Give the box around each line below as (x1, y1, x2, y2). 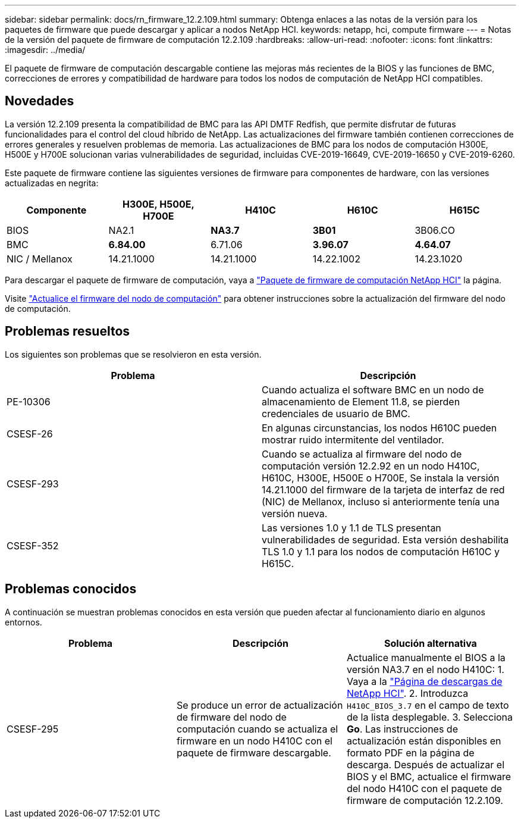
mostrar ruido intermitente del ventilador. (262, 433, 444, 446)
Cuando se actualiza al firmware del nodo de (262, 448, 462, 460)
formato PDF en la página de (346, 746, 475, 759)
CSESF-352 (7, 539, 59, 552)
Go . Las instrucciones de (346, 722, 458, 735)
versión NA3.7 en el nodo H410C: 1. (346, 663, 504, 675)
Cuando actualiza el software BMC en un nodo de (262, 383, 484, 396)
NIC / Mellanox (7, 252, 73, 265)
